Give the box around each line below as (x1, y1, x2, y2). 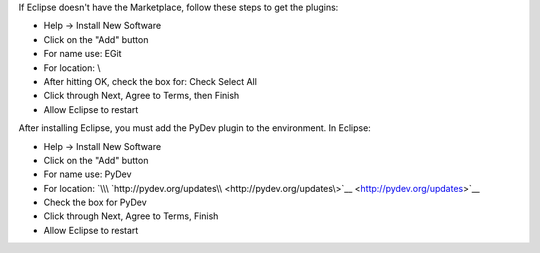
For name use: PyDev (43, 168, 132, 180)
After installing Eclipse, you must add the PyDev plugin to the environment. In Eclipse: (18, 122, 372, 134)
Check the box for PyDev (43, 196, 147, 209)
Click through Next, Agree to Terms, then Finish (43, 90, 240, 102)
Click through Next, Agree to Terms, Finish (43, 210, 219, 222)
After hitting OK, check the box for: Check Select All (43, 75, 257, 87)
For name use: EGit (43, 48, 122, 60)
